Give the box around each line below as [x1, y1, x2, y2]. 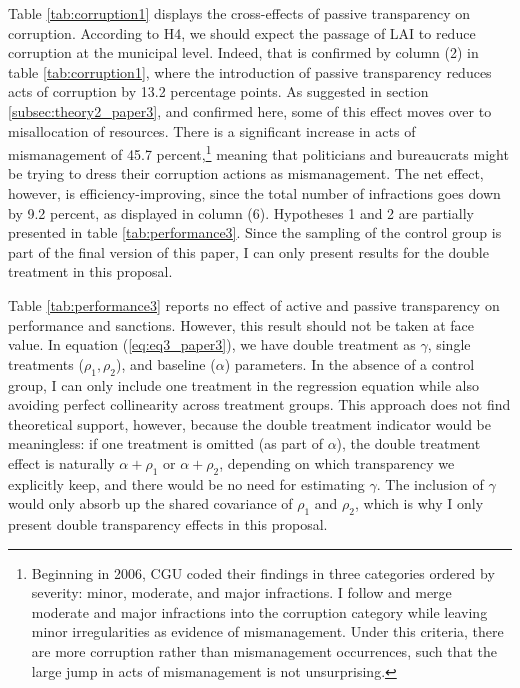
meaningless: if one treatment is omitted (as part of [8, 433, 323, 454]
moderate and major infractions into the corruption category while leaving [31, 601, 488, 622]
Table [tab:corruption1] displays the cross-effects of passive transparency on [8, 3, 471, 23]
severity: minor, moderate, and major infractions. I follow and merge [31, 582, 452, 603]
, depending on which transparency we [219, 452, 455, 473]
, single [427, 334, 471, 355]
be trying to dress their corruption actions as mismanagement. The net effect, [8, 163, 484, 184]
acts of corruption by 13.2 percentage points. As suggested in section [8, 81, 429, 102]
